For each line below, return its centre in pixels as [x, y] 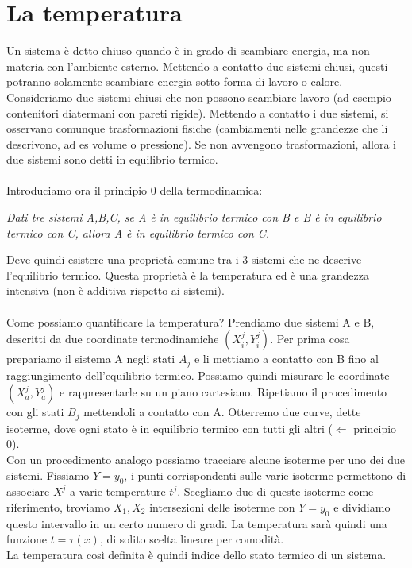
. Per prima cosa [310, 339]
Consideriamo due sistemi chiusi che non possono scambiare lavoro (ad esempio [199, 97]
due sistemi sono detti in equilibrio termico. [112, 159]
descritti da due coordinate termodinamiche [113, 339]
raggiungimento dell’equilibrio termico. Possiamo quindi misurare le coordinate [198, 375]
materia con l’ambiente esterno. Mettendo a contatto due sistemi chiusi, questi [197, 66]
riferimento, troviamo [58, 506]
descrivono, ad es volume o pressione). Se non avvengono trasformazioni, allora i [201, 143]
